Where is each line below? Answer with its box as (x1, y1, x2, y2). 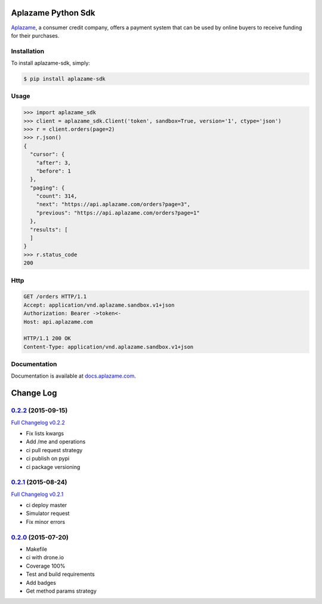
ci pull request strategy (26, 446, 83, 453)
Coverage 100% (26, 562, 66, 569)
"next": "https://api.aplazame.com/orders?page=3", (36, 201, 191, 208)
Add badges (26, 579, 57, 586)
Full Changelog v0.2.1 (11, 490, 64, 498)
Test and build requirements (26, 571, 95, 578)
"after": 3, (36, 159, 72, 166)
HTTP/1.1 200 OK (23, 335, 72, 342)
